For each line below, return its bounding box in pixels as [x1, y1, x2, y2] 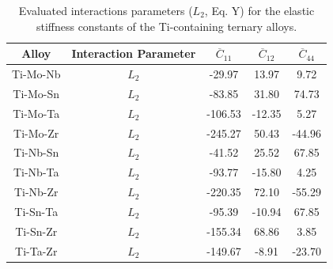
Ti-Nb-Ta [13, 164, 59, 180]
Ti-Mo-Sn [13, 85, 60, 101]
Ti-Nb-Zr [13, 184, 59, 200]
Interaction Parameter [71, 45, 196, 62]
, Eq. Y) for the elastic [204, 2, 315, 18]
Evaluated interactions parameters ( [18, 2, 193, 18]
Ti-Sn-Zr [15, 222, 58, 239]
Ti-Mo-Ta [13, 104, 60, 121]
